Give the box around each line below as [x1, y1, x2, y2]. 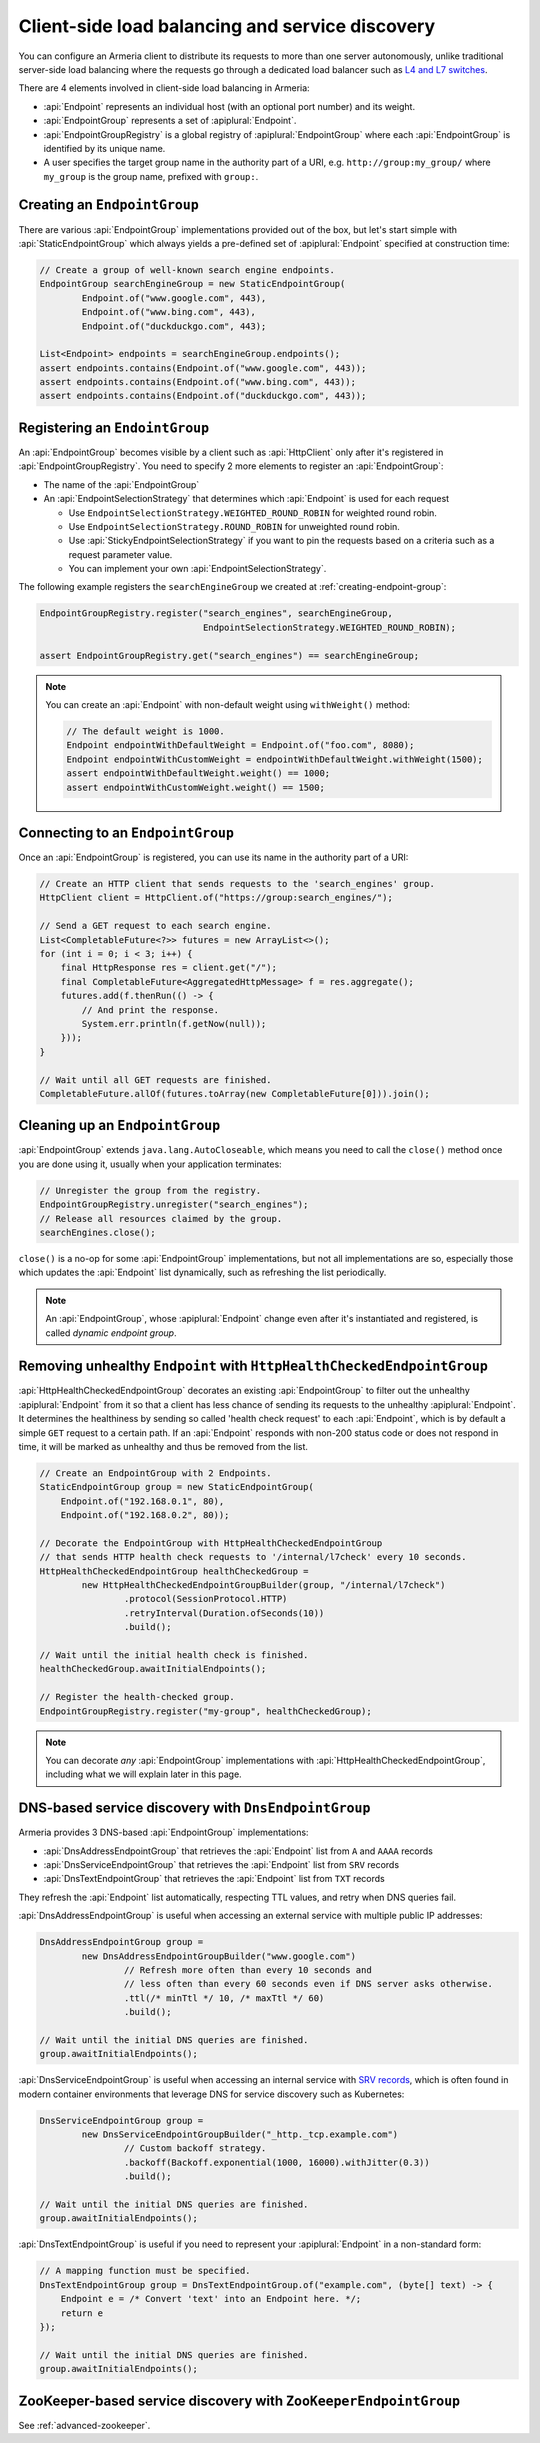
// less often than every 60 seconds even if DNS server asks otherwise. [123, 1978, 494, 1990]
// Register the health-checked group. [39, 1691, 235, 1703]
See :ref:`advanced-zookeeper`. [18, 2419, 151, 2431]
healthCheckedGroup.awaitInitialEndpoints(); [39, 1663, 267, 1675]
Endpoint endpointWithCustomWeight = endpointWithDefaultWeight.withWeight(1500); [66, 753, 484, 765]
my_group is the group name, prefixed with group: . [43, 170, 259, 182]
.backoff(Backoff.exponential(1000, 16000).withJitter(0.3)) [123, 2156, 430, 2168]
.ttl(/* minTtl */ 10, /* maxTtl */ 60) [123, 1992, 325, 2004]
